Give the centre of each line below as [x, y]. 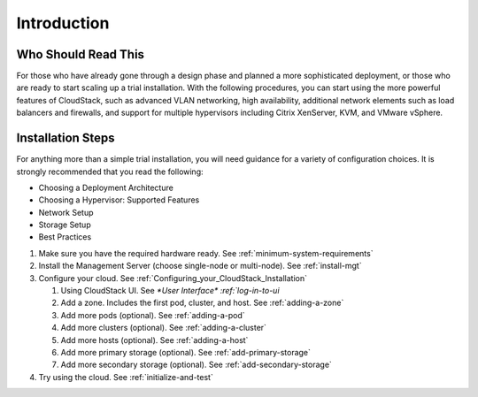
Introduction [63, 23]
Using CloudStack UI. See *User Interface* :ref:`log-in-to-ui [170, 291]
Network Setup [66, 212]
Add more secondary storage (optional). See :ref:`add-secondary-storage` [196, 365]
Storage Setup [65, 225]
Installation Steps [66, 138]
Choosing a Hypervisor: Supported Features [119, 200]
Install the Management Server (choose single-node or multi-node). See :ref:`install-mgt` [200, 266]
